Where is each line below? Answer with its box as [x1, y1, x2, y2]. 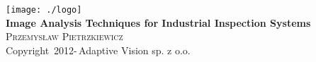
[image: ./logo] [6, 5, 82, 15]
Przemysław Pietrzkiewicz [6, 29, 123, 44]
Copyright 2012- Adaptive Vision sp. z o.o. [6, 42, 191, 57]
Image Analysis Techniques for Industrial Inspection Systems [6, 15, 311, 30]
